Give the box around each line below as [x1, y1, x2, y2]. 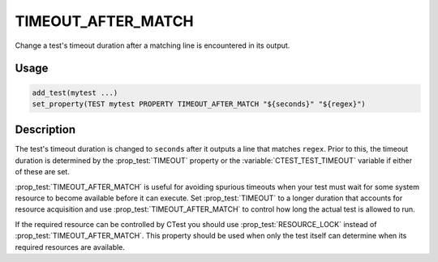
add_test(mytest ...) [32, 88, 118, 97]
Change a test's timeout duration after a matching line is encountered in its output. [15, 41, 290, 50]
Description [15, 122, 76, 137]
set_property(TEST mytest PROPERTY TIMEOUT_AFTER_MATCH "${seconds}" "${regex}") [32, 99, 367, 109]
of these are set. [15, 167, 71, 177]
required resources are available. [15, 242, 126, 251]
